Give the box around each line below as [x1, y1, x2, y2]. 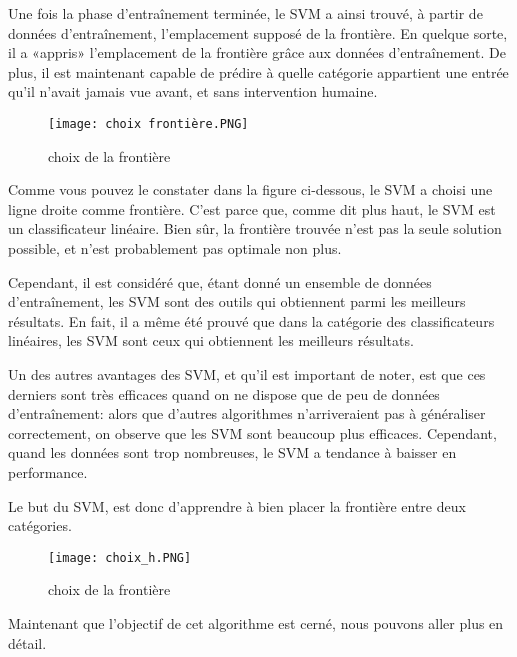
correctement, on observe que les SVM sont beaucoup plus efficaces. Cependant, [8, 422, 497, 443]
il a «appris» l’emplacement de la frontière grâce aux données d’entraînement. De [8, 42, 506, 63]
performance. [8, 461, 88, 482]
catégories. [8, 515, 72, 536]
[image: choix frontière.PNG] [48, 116, 249, 131]
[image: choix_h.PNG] [48, 550, 192, 565]
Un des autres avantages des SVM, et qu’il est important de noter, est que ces [8, 363, 486, 384]
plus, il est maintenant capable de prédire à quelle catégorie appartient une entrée [8, 61, 509, 82]
